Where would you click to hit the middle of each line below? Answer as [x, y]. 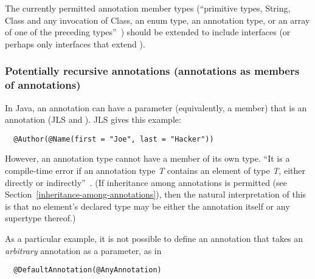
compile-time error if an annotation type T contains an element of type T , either [155, 170]
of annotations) [43, 85]
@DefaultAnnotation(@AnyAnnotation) [88, 270]
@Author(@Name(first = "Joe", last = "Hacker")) [114, 139]
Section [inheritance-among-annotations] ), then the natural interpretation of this [156, 194]
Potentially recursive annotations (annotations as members [152, 71]
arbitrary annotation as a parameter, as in [83, 250]
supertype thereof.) [40, 218]
